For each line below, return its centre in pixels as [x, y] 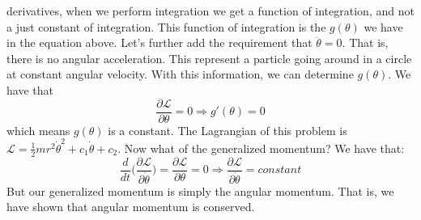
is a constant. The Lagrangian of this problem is [228, 130]
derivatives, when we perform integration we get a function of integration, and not [210, 11]
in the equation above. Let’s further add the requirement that [159, 42]
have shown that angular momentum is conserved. [131, 207]
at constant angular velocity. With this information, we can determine [180, 74]
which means [38, 130]
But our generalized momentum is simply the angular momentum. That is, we [200, 190]
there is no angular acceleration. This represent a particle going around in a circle [209, 58]
